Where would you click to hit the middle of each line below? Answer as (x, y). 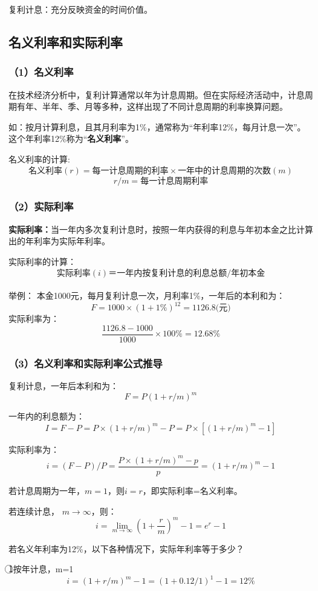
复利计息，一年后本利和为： (63, 386)
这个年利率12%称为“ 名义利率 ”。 (71, 139)
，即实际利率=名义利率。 (192, 490)
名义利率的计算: (39, 159)
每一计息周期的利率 (130, 171)
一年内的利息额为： (47, 416)
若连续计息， (34, 511)
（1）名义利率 (41, 72)
